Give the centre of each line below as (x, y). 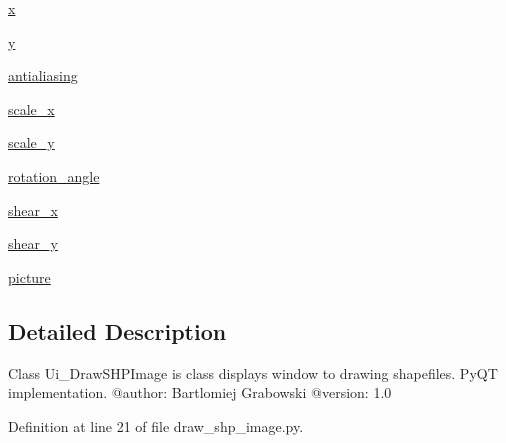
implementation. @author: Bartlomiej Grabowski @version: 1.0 (200, 392)
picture (29, 276)
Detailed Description (117, 330)
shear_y (33, 243)
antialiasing (43, 75)
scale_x (31, 108)
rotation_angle (54, 175)
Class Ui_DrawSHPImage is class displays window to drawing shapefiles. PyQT (253, 372)
